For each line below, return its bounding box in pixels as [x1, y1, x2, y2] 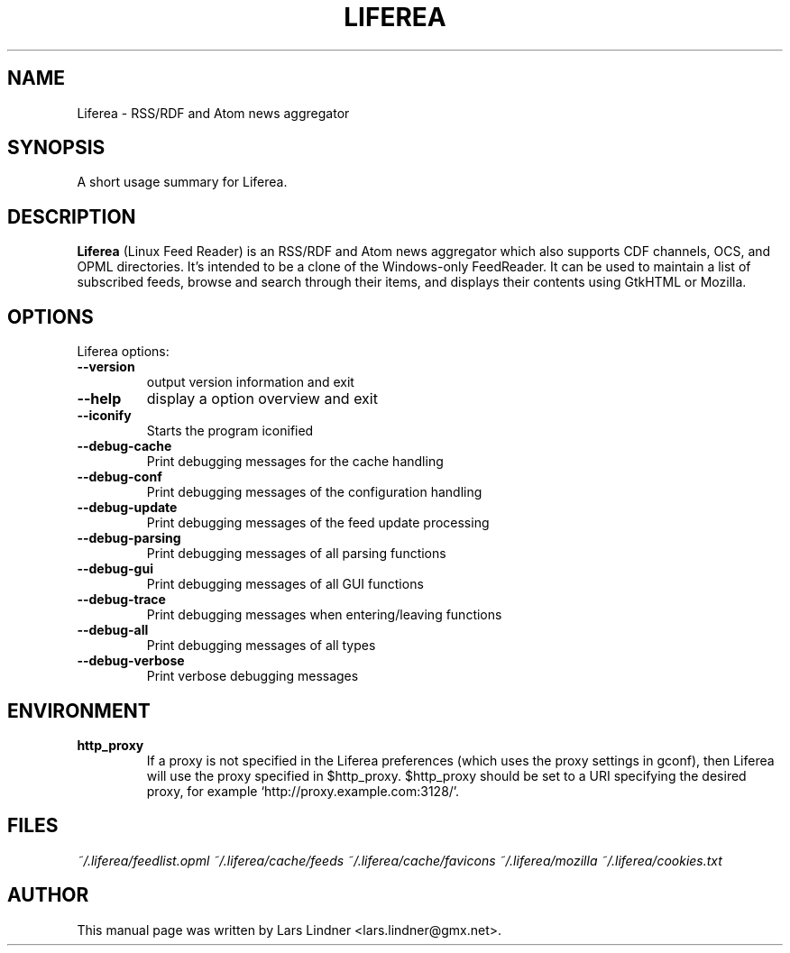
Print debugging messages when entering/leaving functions [146, 607, 502, 623]
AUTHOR [7, 884, 89, 907]
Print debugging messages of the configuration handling [146, 484, 482, 500]
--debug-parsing [77, 530, 181, 546]
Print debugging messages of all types [146, 637, 376, 654]
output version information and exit [146, 374, 354, 390]
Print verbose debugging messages [146, 668, 359, 684]
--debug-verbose [77, 653, 185, 669]
